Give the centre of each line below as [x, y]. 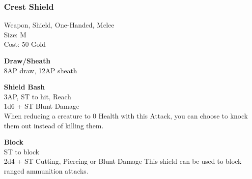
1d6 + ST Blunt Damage [42, 106]
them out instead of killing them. [54, 125]
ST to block [22, 151]
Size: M [15, 34]
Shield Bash [25, 87]
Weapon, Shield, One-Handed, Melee [59, 25]
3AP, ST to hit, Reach [38, 96]
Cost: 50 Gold [25, 44]
